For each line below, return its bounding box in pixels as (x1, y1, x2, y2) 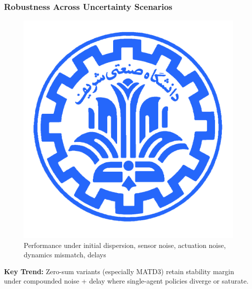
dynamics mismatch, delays (24, 249, 106, 260)
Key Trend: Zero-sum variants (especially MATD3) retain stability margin (4, 266, 234, 276)
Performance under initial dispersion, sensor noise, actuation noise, (24, 240, 226, 250)
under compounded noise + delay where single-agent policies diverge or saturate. (4, 276, 249, 286)
